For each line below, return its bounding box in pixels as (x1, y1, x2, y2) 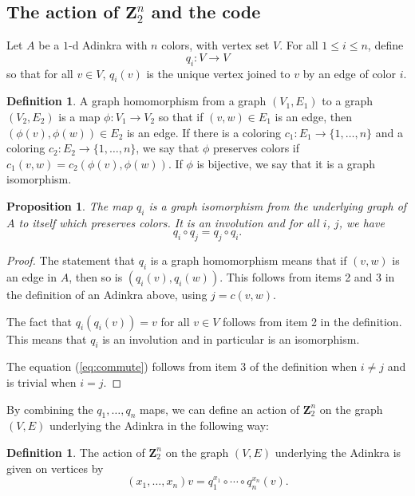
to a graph (322, 93, 373, 109)
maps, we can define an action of (140, 400, 300, 417)
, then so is (69, 268, 123, 285)
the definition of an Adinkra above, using (6, 285, 207, 302)
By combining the (6, 400, 93, 417)
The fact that (6, 313, 73, 329)
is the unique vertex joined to (146, 65, 290, 81)
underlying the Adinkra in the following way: (49, 417, 269, 434)
